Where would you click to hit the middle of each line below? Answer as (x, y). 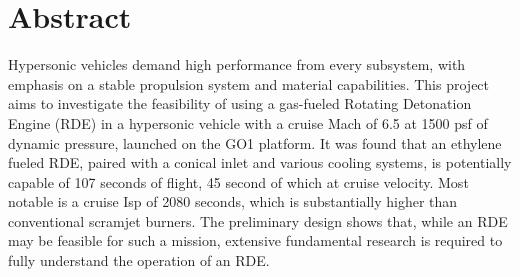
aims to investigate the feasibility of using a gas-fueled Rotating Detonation (240, 103)
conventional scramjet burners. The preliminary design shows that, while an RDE (258, 220)
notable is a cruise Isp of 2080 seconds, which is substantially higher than (233, 201)
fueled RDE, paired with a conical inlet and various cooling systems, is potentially (260, 162)
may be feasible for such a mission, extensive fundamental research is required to (255, 240)
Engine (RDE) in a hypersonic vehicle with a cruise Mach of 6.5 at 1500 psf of (248, 122)
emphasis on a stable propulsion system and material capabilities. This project (249, 83)
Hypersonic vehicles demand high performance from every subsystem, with (237, 64)
